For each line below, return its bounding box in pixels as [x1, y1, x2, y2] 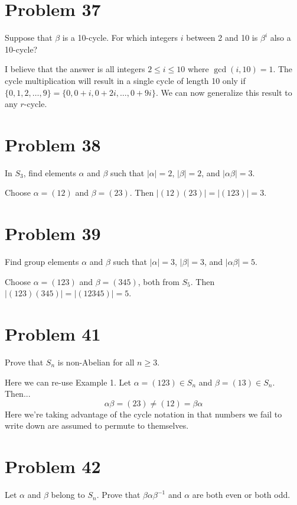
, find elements [23, 166, 76, 179]
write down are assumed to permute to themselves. [5, 419, 189, 432]
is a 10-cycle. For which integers [62, 31, 178, 44]
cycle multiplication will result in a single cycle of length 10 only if [5, 74, 246, 86]
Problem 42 [5, 454, 101, 478]
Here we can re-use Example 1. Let [5, 375, 131, 388]
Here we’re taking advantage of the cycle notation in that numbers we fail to [5, 407, 282, 420]
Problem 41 [5, 322, 101, 346]
